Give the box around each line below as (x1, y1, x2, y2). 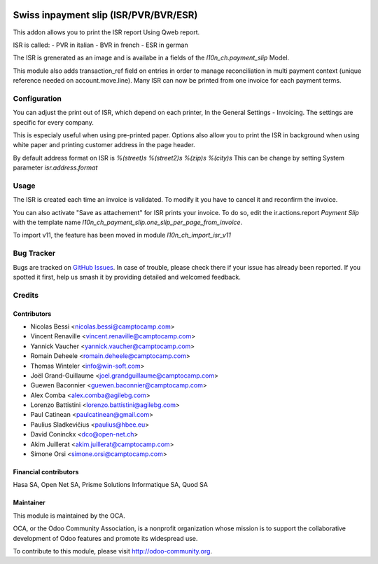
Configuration (13, 93, 62, 103)
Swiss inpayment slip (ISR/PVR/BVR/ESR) (13, 9, 198, 21)
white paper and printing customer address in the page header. (13, 141, 195, 149)
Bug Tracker (13, 249, 56, 259)
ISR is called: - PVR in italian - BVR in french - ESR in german (13, 41, 188, 49)
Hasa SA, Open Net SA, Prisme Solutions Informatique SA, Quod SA (13, 481, 208, 489)
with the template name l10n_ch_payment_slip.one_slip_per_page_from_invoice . (13, 218, 243, 227)
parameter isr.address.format (13, 163, 98, 172)
